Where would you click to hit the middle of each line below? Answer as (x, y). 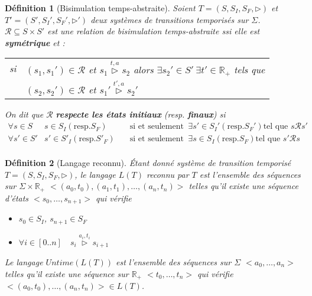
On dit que (24, 114)
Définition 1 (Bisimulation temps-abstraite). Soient (100, 8)
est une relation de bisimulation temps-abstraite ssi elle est (154, 31)
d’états (17, 198)
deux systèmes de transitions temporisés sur (170, 19)
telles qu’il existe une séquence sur (67, 273)
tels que (250, 69)
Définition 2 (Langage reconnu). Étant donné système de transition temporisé (148, 163)
